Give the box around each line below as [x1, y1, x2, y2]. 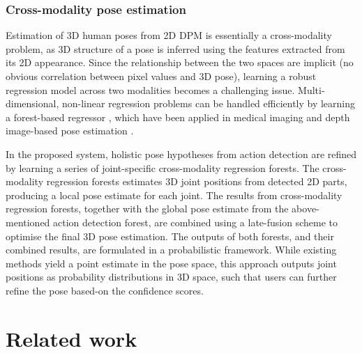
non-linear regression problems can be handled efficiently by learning [61, 96, 356, 111]
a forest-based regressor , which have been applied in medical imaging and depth [6, 109, 350, 124]
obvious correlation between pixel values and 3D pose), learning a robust [6, 69, 317, 83]
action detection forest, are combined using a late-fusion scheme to [53, 214, 338, 229]
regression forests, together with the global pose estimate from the [6, 201, 289, 216]
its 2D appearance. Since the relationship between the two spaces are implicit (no [6, 55, 354, 70]
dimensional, [6, 96, 59, 111]
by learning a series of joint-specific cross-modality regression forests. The [6, 160, 319, 175]
